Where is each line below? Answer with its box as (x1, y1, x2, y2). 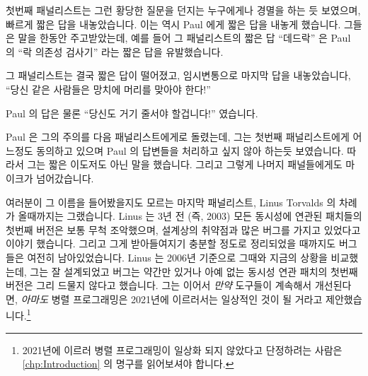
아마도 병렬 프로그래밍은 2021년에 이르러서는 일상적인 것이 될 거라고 (21, 291, 323, 306)
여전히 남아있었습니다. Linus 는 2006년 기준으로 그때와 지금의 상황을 (27, 249, 328, 264)
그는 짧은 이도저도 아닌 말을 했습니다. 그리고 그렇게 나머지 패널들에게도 (27, 157, 343, 172)
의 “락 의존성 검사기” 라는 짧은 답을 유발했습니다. (6, 44, 224, 59)
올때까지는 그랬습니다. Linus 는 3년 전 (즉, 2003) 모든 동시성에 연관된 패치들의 (18, 208, 362, 223)
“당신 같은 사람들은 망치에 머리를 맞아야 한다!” (6, 81, 211, 96)
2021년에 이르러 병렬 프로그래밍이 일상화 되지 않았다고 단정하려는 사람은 (22, 342, 343, 357)
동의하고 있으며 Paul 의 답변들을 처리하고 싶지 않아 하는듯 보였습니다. (36, 143, 344, 158)
